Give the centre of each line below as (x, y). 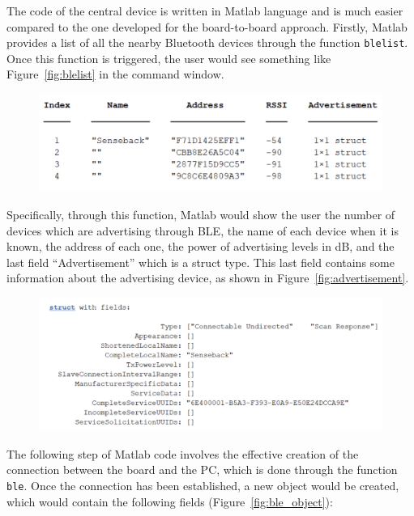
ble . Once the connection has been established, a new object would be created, (203, 485)
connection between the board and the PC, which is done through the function (202, 469)
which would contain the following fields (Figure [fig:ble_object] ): (170, 501)
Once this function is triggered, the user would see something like (169, 58)
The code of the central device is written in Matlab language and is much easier (205, 11)
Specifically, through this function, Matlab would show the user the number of (201, 214)
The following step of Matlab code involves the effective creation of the (183, 453)
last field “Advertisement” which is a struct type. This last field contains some (201, 262)
